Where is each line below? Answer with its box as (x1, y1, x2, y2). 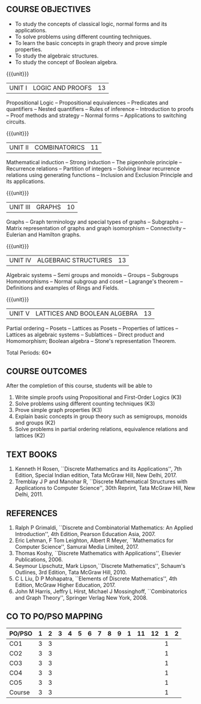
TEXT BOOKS (6, 449, 58, 459)
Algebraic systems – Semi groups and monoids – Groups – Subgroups (6, 271, 179, 278)
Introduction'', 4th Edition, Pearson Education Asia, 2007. (14, 531, 156, 538)
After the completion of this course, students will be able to (6, 382, 153, 389)
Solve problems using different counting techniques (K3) (14, 400, 155, 407)
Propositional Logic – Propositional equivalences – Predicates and (6, 99, 169, 106)
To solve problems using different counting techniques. (14, 33, 152, 40)
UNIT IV (9, 256, 32, 264)
